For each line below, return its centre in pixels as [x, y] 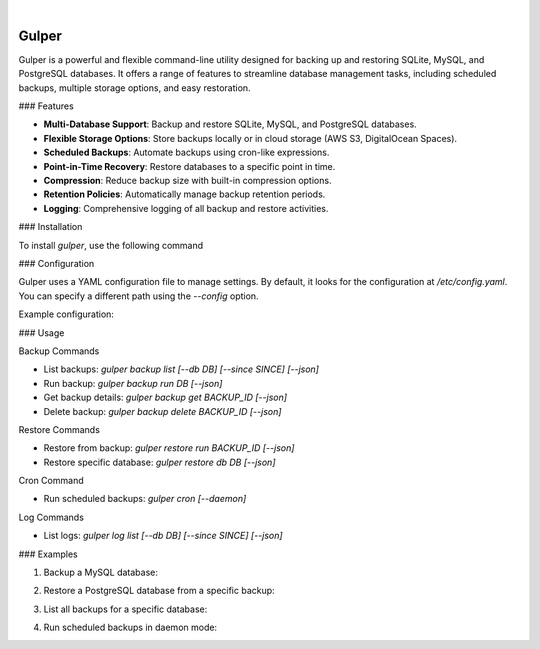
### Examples [48, 554]
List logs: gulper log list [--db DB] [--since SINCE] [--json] [163, 536]
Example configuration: [66, 314]
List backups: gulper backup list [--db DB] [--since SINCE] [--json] [181, 369]
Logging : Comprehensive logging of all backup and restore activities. [186, 208]
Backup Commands [59, 351]
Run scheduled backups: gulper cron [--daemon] [145, 499]
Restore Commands [59, 429]
